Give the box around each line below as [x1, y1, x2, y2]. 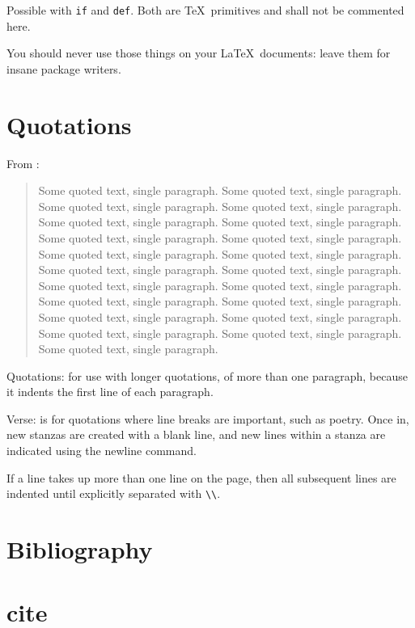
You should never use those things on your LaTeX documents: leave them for [6, 44, 391, 61]
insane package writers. [6, 60, 121, 77]
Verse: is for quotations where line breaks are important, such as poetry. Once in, [6, 410, 409, 427]
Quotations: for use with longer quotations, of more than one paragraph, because [6, 367, 408, 384]
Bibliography [6, 533, 153, 566]
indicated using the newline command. [6, 442, 197, 459]
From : [6, 154, 40, 171]
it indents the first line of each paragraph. [6, 383, 214, 400]
